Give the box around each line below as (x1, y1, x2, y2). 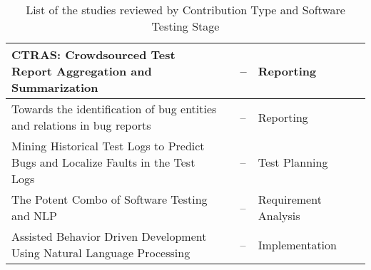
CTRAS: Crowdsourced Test (11, 46, 176, 63)
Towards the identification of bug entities (11, 100, 217, 117)
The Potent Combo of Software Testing (11, 191, 208, 207)
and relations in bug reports (11, 117, 151, 133)
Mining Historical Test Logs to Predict (11, 137, 205, 154)
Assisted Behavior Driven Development (11, 228, 207, 244)
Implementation (258, 236, 337, 253)
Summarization (11, 79, 98, 95)
